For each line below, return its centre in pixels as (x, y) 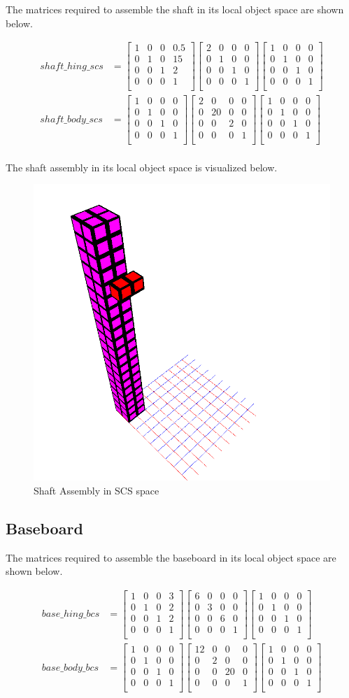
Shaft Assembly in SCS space (97, 490)
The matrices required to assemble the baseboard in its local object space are (171, 557)
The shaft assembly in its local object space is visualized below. (142, 167)
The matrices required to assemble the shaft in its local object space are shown (175, 9)
